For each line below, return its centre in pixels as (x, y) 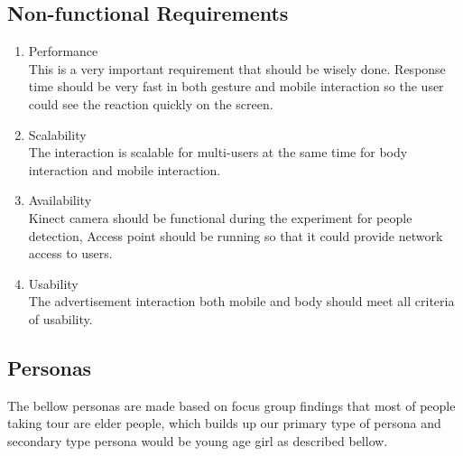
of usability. (60, 318)
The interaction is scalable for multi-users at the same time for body (218, 152)
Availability (60, 200)
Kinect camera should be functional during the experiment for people (220, 217)
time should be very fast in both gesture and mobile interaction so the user (236, 86)
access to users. (70, 253)
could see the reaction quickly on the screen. (151, 103)
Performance (63, 51)
